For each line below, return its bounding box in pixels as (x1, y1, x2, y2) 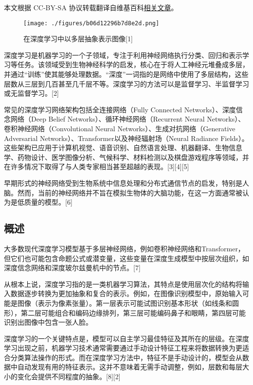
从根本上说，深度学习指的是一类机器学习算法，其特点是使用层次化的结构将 (4, 279, 242, 289)
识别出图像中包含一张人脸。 (4, 317, 92, 327)
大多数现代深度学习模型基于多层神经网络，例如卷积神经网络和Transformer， (4, 243, 245, 253)
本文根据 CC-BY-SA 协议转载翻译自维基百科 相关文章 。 (4, 2, 178, 12)
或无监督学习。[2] (4, 88, 59, 98)
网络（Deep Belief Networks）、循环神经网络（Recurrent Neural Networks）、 (10, 114, 245, 124)
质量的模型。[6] (24, 197, 72, 207)
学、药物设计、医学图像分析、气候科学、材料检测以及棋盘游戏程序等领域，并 (4, 152, 249, 162)
